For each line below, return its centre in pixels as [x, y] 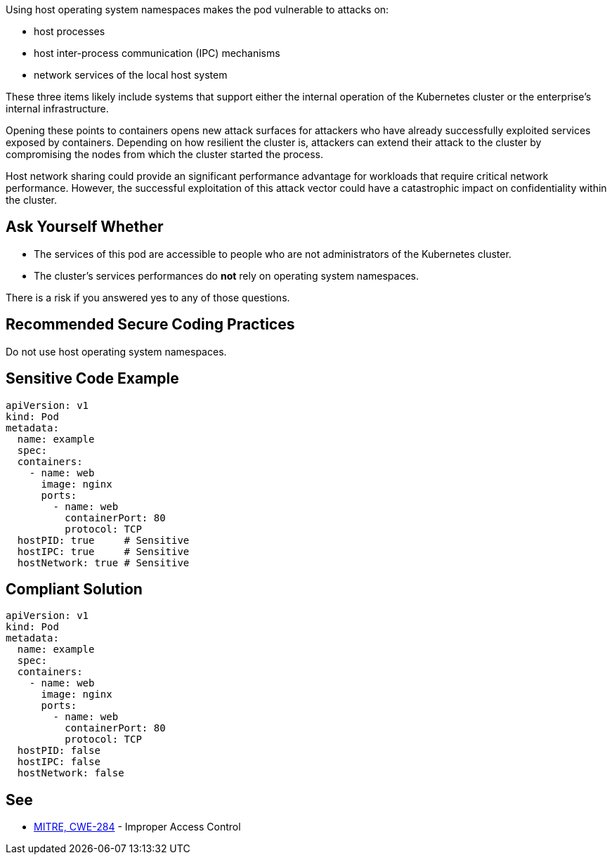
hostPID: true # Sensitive [103, 540]
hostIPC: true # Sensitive [103, 551]
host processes [70, 31]
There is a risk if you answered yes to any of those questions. [148, 297]
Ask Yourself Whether [85, 227]
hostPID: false [59, 751]
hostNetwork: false [71, 773]
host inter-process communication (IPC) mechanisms [157, 53]
